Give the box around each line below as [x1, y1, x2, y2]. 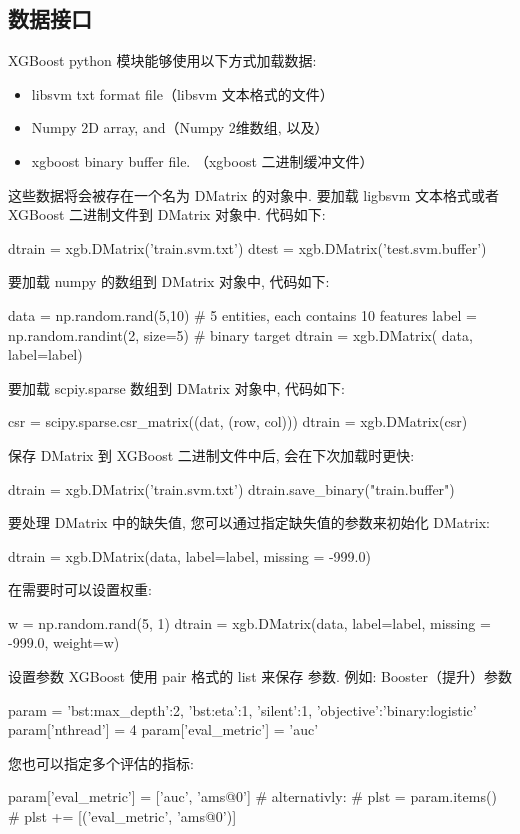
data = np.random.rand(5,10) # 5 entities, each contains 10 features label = [8, 304, 477, 325]
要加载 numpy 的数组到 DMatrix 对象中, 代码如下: [8, 271, 330, 292]
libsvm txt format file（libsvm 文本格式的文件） [31, 83, 334, 104]
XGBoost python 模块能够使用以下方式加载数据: [8, 50, 317, 71]
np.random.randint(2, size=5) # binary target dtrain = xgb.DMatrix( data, [8, 324, 473, 345]
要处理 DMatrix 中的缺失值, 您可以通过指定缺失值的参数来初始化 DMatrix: [8, 512, 490, 533]
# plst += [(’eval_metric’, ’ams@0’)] [8, 806, 237, 827]
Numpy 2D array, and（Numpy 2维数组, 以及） [31, 117, 329, 138]
